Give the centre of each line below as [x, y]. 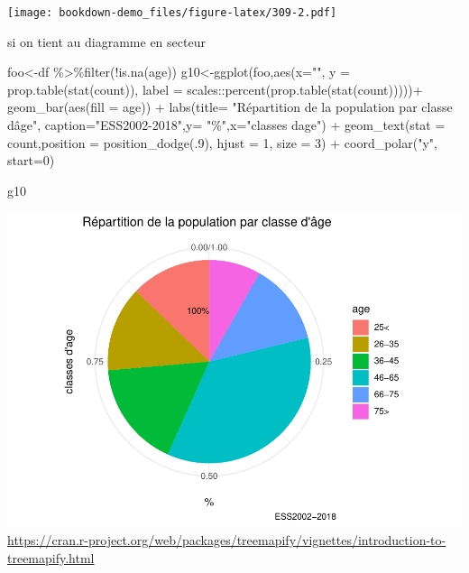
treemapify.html [51, 557]
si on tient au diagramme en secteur [106, 41]
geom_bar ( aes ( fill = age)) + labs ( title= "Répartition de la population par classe [230, 107]
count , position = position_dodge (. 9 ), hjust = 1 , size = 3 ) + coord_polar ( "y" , [222, 142]
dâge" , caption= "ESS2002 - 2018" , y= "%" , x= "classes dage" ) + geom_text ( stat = [226, 125]
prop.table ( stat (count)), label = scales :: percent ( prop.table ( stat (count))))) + [215, 89]
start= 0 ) [31, 160]
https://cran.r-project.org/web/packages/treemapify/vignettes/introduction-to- [227, 539]
